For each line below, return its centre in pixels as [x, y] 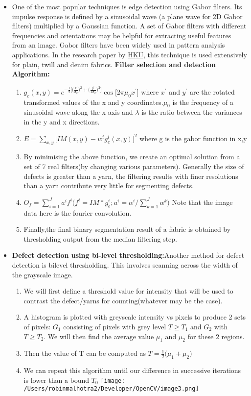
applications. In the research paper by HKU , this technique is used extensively [129, 54]
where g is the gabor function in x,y [193, 138]
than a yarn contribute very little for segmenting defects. [109, 186]
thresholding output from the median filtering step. [100, 238]
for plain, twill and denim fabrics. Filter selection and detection [114, 64]
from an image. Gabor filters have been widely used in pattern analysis [118, 45]
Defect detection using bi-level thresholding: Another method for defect [128, 255]
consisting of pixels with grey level [115, 326]
